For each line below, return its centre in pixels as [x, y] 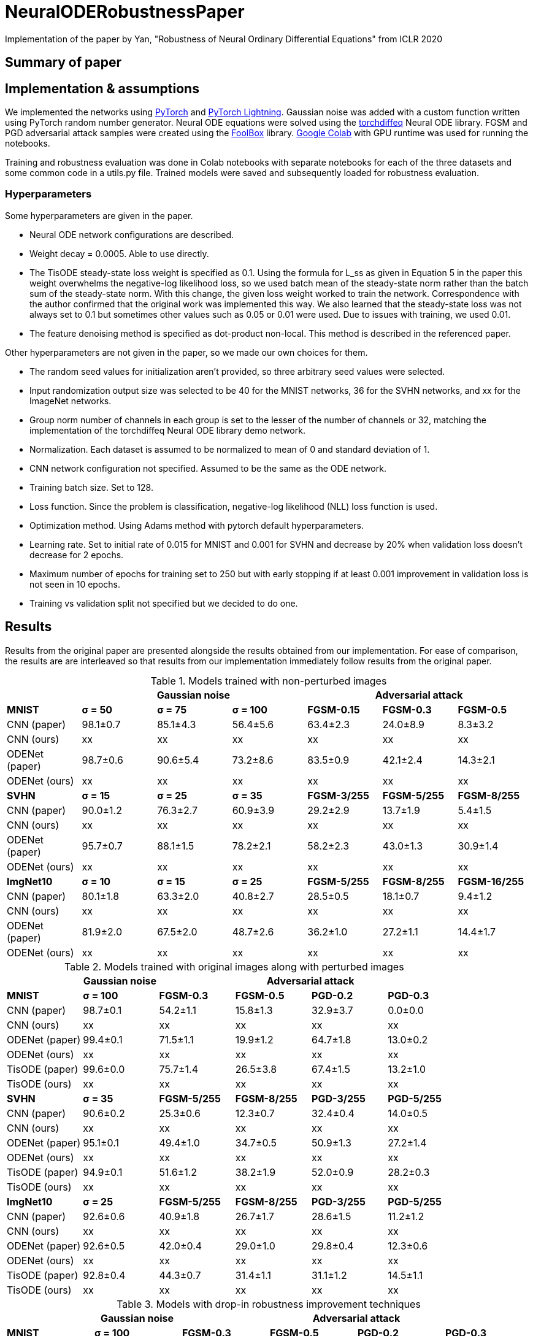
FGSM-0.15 [334, 709]
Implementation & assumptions [102, 88]
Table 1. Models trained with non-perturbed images [269, 681]
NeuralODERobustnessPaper [125, 12]
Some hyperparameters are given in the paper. [99, 215]
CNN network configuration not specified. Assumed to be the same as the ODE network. [208, 468]
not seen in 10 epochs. [75, 584]
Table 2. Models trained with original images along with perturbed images [234, 966]
